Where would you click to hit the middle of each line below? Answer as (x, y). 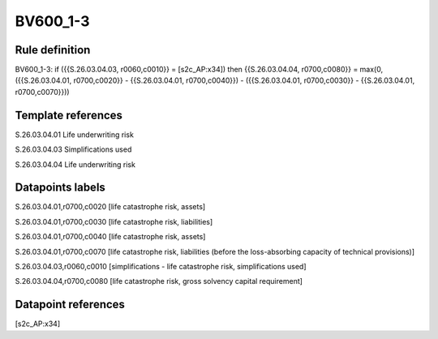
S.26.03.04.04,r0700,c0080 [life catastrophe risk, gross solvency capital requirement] (159, 281)
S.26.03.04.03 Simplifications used (73, 149)
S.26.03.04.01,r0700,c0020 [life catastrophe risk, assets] (110, 207)
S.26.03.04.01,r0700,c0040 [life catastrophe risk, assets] (110, 237)
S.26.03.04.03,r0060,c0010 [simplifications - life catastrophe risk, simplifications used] (161, 266)
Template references (69, 115)
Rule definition (53, 50)
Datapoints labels (60, 188)
